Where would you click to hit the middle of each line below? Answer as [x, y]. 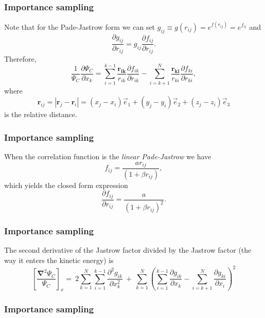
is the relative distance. [41, 114]
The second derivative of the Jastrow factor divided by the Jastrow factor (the [128, 250]
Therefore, [20, 58]
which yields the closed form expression [66, 185]
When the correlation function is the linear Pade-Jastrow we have [108, 156]
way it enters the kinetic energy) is [59, 260]
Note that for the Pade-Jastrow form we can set [80, 26]
